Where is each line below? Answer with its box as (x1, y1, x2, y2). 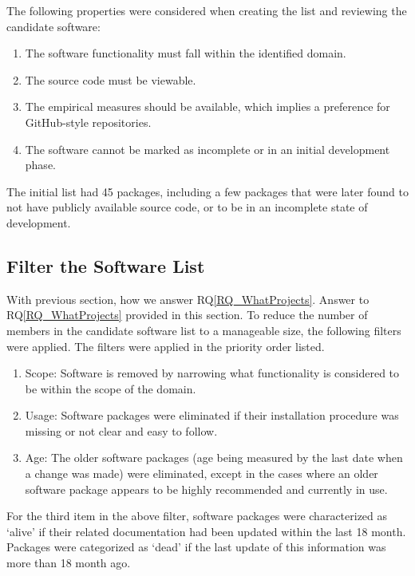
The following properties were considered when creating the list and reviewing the (6, 2, 407, 18)
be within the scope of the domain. (25, 380, 196, 396)
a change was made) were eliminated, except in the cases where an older (25, 465, 378, 482)
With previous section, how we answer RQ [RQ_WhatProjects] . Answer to (6, 290, 370, 307)
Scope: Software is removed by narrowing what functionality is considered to (25, 365, 400, 381)
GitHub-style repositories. (25, 113, 152, 130)
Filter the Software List (6, 253, 205, 278)
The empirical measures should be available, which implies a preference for (25, 98, 390, 115)
